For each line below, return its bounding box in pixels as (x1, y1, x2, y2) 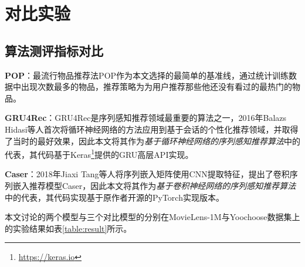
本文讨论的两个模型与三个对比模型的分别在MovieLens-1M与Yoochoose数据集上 (5, 211, 300, 223)
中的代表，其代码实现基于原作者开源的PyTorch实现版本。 (5, 191, 224, 203)
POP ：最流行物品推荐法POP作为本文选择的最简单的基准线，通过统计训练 (5, 69, 289, 81)
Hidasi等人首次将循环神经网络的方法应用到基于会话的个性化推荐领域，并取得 (5, 123, 299, 135)
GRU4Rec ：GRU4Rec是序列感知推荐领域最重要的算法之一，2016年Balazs (5, 111, 287, 124)
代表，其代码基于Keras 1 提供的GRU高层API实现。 (5, 147, 194, 160)
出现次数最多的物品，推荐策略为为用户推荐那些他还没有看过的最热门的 (21, 80, 292, 93)
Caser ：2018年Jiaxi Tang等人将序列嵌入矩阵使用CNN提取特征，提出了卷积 (5, 168, 290, 180)
